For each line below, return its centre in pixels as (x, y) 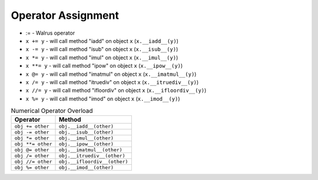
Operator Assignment (65, 15)
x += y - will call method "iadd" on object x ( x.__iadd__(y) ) (102, 41)
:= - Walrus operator (50, 33)
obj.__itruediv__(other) (92, 156)
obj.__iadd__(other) (86, 126)
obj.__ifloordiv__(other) (93, 162)
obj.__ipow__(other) (86, 144)
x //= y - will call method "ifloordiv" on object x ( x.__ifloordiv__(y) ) (116, 91)
